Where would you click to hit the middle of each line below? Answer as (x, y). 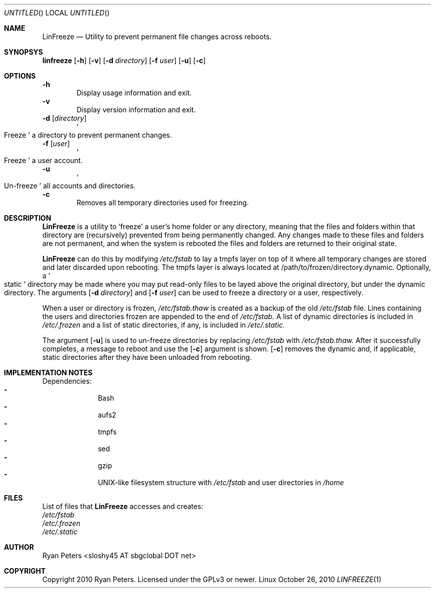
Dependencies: (67, 381)
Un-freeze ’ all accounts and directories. (70, 186)
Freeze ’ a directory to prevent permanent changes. (88, 135)
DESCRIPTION (28, 218)
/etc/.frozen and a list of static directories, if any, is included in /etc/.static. (164, 325)
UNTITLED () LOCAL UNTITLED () (57, 13)
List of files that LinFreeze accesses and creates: (123, 506)
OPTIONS (20, 76)
